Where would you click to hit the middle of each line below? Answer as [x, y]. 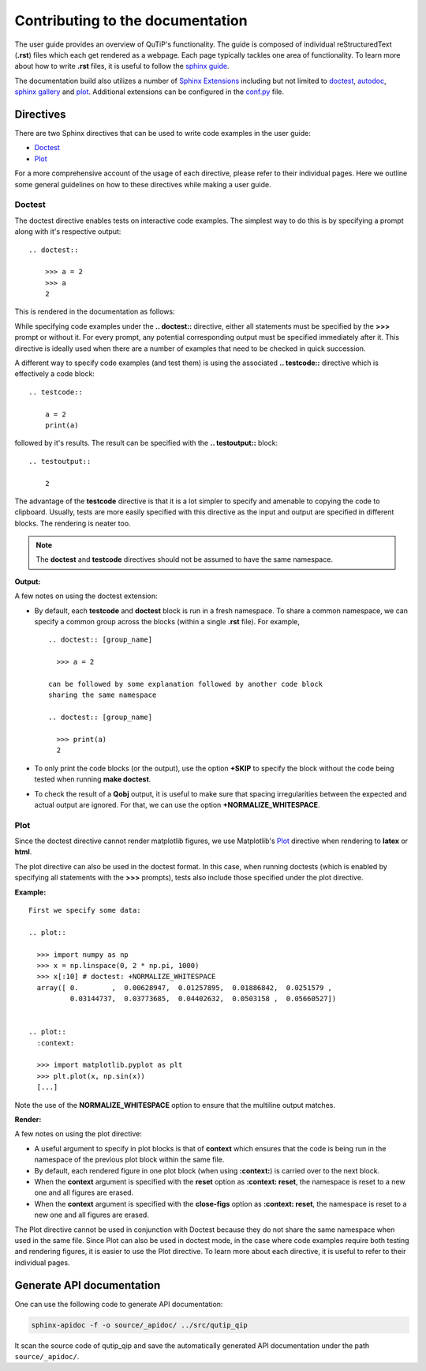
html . [23, 852]
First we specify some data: [85, 910]
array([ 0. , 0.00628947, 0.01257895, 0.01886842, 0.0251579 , [185, 987]
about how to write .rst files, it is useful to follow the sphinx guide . [122, 66]
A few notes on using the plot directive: [78, 1134]
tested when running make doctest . [93, 779]
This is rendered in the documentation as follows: [95, 311]
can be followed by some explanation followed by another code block [186, 684]
